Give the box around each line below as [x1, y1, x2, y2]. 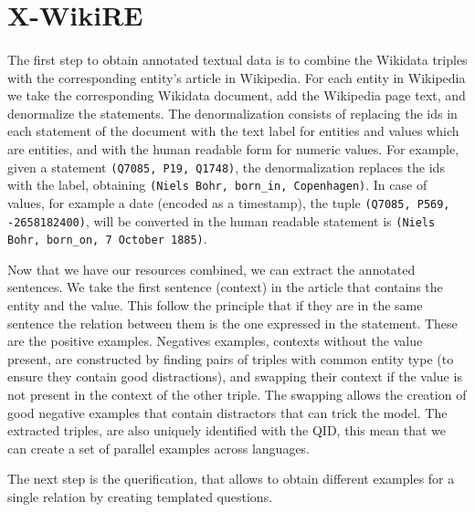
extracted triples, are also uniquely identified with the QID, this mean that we [7, 421, 447, 440]
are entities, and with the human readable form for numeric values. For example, [7, 139, 459, 158]
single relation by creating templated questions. [7, 486, 273, 506]
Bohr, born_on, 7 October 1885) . [7, 229, 207, 248]
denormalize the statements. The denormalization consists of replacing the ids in [7, 103, 458, 122]
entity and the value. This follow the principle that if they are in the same [7, 296, 423, 314]
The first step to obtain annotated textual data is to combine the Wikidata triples [7, 49, 468, 68]
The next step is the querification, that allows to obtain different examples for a [7, 469, 455, 488]
